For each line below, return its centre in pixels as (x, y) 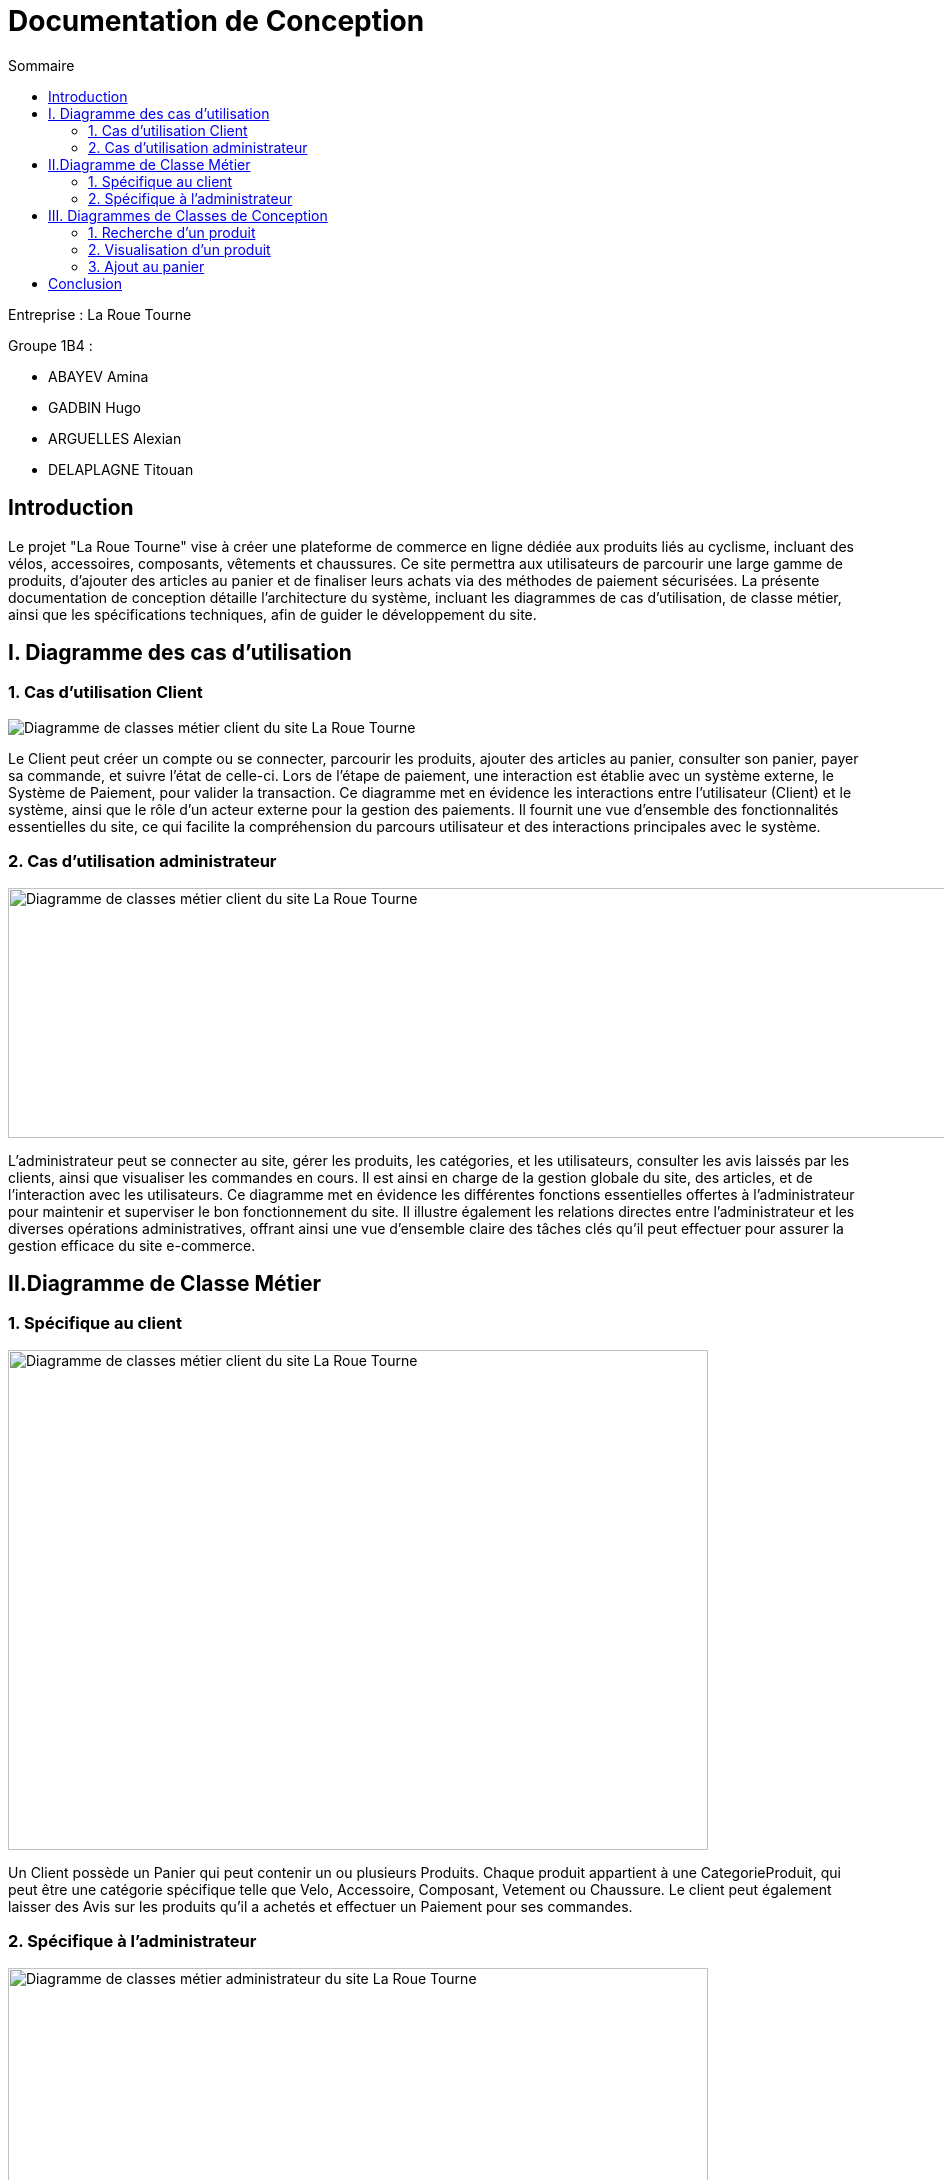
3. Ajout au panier (146, 266)
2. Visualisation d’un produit (179, 249)
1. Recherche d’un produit (172, 232)
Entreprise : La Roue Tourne (100, 314)
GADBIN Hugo (94, 407)
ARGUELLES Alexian (115, 438)
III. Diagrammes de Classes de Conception (188, 215)
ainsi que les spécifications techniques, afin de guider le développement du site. (272, 614)
